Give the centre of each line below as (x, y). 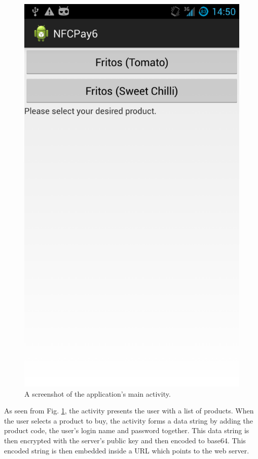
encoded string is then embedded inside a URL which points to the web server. (127, 450)
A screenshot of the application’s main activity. (98, 393)
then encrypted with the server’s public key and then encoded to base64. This (125, 441)
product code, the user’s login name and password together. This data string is (127, 430)
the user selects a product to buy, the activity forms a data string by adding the (128, 420)
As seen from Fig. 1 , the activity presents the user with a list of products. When (129, 411)
